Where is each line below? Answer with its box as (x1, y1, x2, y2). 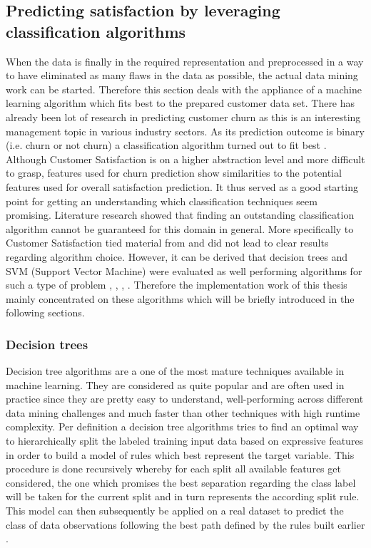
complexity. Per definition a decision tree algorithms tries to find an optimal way (6, 419, 359, 434)
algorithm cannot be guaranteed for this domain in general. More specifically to (6, 221, 354, 236)
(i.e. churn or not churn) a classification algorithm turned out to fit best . (6, 138, 327, 152)
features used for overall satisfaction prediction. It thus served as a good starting (6, 179, 358, 194)
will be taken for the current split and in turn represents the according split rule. (6, 489, 360, 504)
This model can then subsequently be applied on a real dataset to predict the (6, 503, 344, 518)
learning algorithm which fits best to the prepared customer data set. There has (6, 95, 355, 110)
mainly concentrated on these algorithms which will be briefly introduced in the (6, 291, 355, 306)
